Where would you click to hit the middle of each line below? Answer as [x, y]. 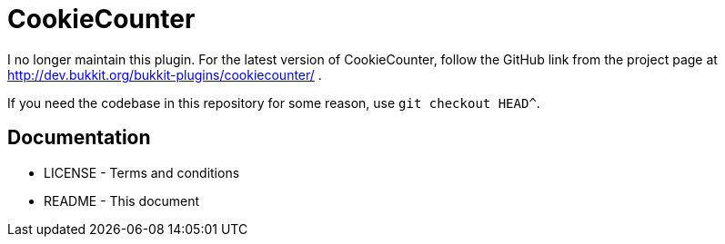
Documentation [79, 138]
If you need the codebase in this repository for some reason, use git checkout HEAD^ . [274, 102]
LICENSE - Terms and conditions [142, 172]
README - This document [122, 200]
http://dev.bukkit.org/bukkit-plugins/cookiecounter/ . [165, 74]
